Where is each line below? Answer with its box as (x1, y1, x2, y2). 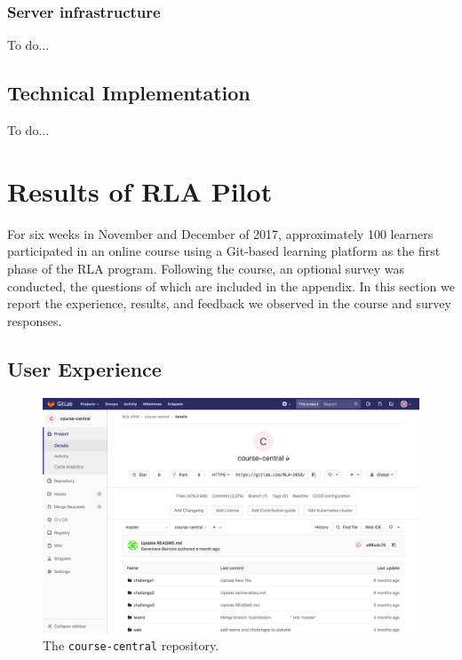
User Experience (7, 354, 162, 382)
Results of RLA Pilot (7, 172, 273, 209)
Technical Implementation (7, 79, 251, 107)
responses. (7, 311, 62, 330)
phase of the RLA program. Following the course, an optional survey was (7, 258, 405, 277)
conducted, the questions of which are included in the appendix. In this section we (7, 276, 455, 295)
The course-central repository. (43, 636, 219, 655)
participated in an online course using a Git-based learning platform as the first (7, 242, 441, 260)
